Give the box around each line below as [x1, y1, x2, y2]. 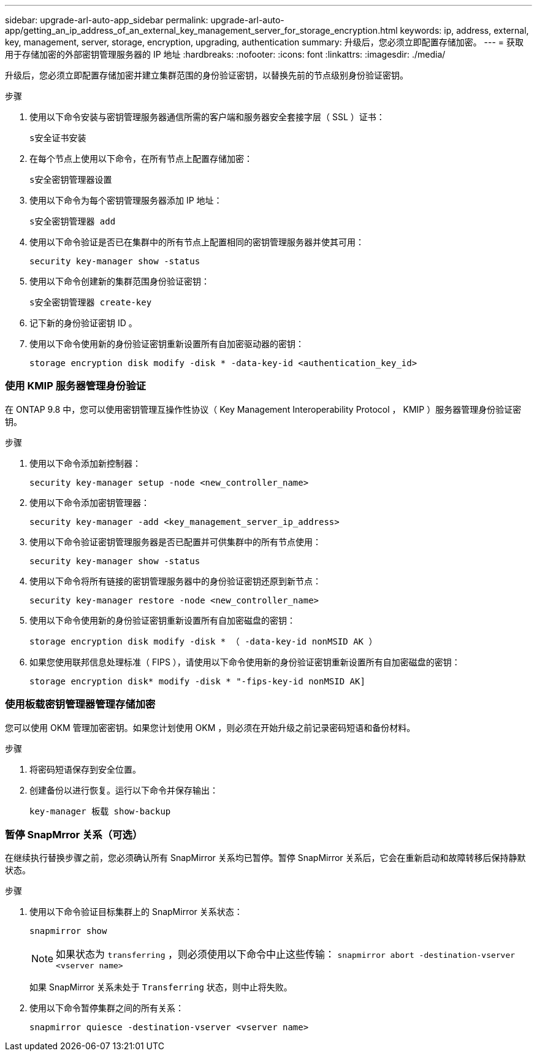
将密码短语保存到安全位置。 [29, 763, 141, 775]
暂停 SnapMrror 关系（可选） [5, 828, 143, 841]
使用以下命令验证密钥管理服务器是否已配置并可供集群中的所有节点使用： [29, 536, 321, 547]
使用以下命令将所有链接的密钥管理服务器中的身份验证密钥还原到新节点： [29, 575, 321, 586]
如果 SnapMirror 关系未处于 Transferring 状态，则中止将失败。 [29, 982, 292, 993]
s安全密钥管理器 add [29, 216, 116, 226]
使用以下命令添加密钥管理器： [29, 497, 150, 508]
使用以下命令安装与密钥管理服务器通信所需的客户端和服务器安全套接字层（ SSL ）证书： [29, 112, 385, 122]
